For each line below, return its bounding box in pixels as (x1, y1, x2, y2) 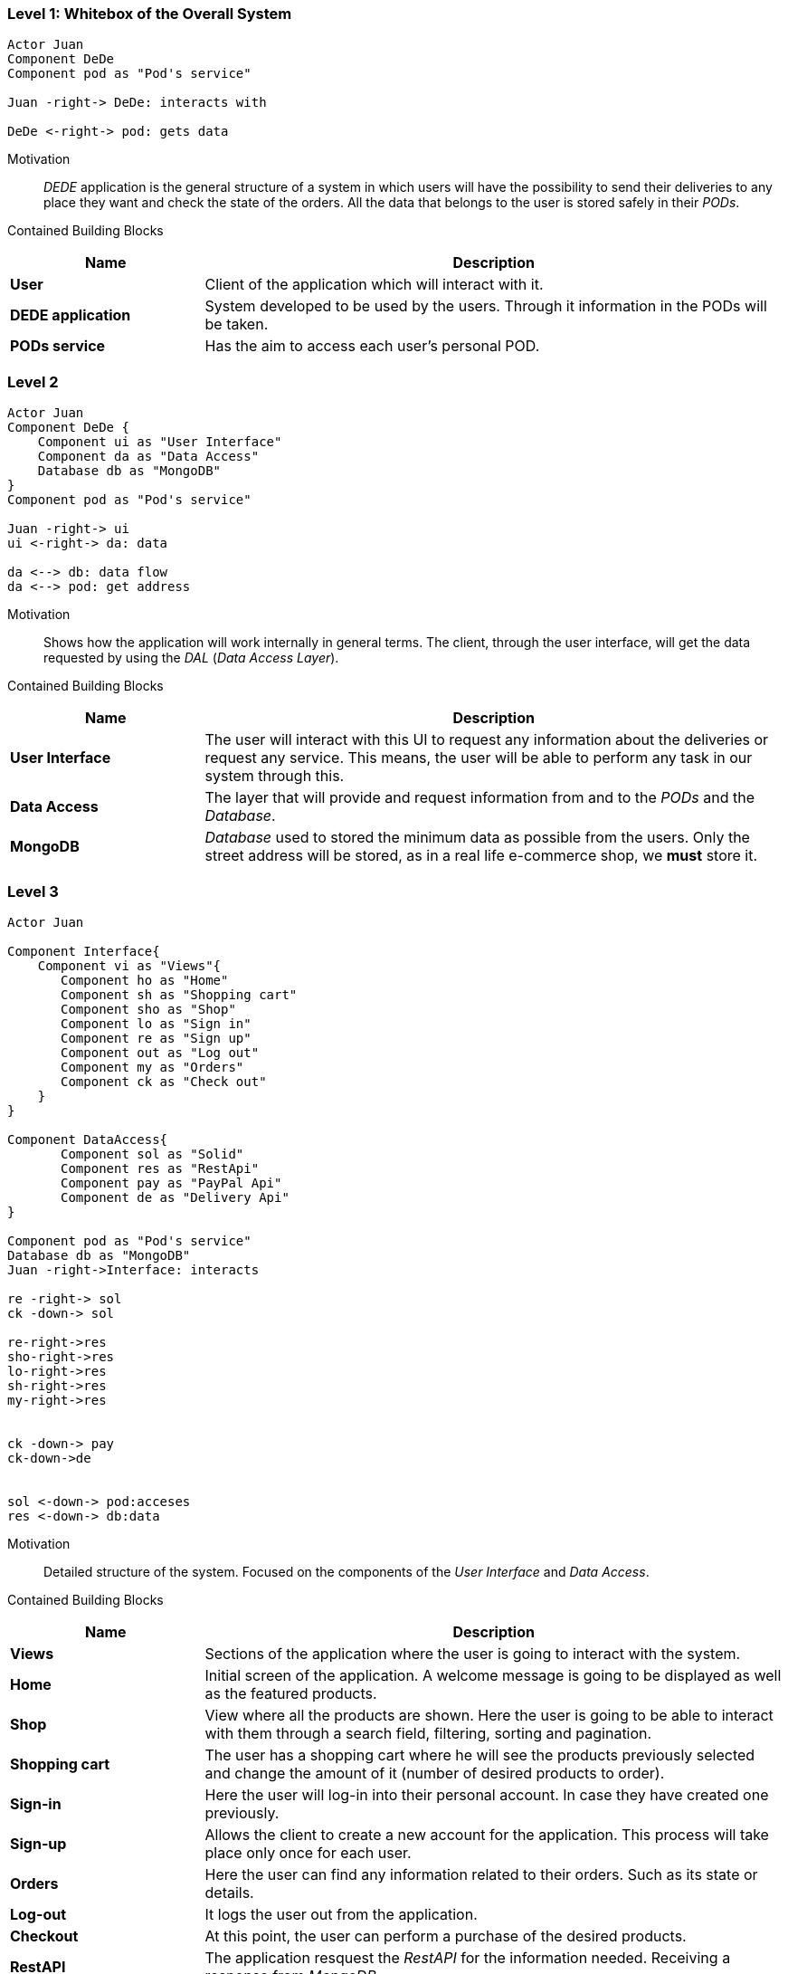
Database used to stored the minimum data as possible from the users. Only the (204, 828, 750, 847)
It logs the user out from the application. (204, 1904, 478, 1923)
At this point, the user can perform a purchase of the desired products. (204, 1926, 687, 1945)
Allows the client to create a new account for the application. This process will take (204, 1825, 769, 1844)
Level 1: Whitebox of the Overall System (7, 5, 292, 23)
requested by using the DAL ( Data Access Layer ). (43, 650, 339, 666)
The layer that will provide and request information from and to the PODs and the (204, 788, 755, 807)
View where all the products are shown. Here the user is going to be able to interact (204, 1705, 774, 1724)
